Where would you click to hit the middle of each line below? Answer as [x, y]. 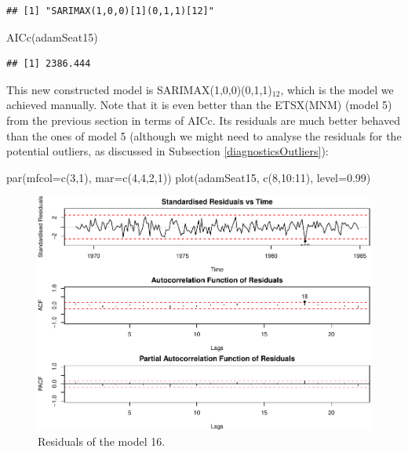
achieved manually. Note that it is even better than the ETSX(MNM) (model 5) [199, 105]
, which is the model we [337, 89]
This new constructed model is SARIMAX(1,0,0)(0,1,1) [139, 89]
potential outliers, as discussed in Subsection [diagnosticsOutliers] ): [168, 151]
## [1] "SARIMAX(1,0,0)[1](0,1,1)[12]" [110, 11]
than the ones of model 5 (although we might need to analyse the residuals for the [204, 135]
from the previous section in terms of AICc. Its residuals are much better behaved [203, 120]
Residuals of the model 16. [102, 441]
